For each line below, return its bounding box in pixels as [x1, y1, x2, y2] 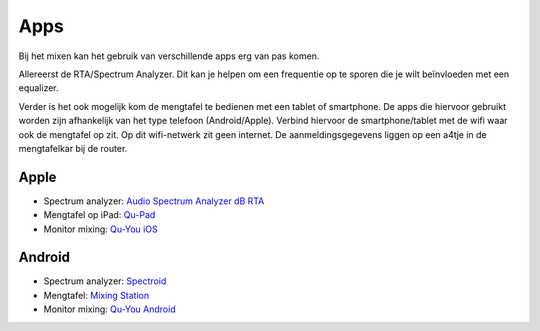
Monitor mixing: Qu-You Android [43, 303, 176, 315]
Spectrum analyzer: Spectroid [43, 275, 167, 287]
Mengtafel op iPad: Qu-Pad [43, 209, 156, 221]
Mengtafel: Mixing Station [43, 289, 150, 301]
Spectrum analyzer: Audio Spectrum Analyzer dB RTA [43, 195, 265, 207]
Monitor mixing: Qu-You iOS [43, 223, 159, 235]
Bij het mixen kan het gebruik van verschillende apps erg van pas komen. [18, 50, 320, 62]
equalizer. [18, 82, 59, 94]
